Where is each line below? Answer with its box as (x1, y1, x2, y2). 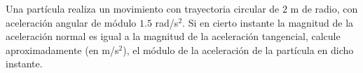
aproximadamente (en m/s (6, 42, 119, 57)
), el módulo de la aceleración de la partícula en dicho (123, 42, 354, 57)
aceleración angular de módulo (6, 15, 137, 29)
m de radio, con (290, 1, 358, 15)
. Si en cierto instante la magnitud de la (182, 15, 354, 29)
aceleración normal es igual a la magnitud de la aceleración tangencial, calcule (6, 29, 341, 44)
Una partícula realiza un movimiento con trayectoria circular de (6, 1, 280, 15)
